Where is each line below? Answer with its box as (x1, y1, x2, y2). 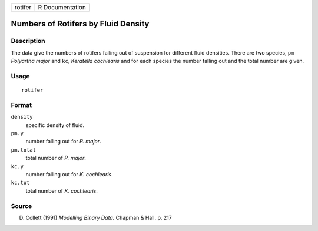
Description (11, 37, 45, 45)
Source (11, 202, 32, 210)
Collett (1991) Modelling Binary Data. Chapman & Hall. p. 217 (25, 214, 172, 221)
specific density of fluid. (25, 121, 85, 129)
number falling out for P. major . (25, 138, 101, 145)
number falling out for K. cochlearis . (25, 170, 113, 178)
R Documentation (38, 4, 87, 11)
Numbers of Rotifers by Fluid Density (11, 19, 150, 29)
